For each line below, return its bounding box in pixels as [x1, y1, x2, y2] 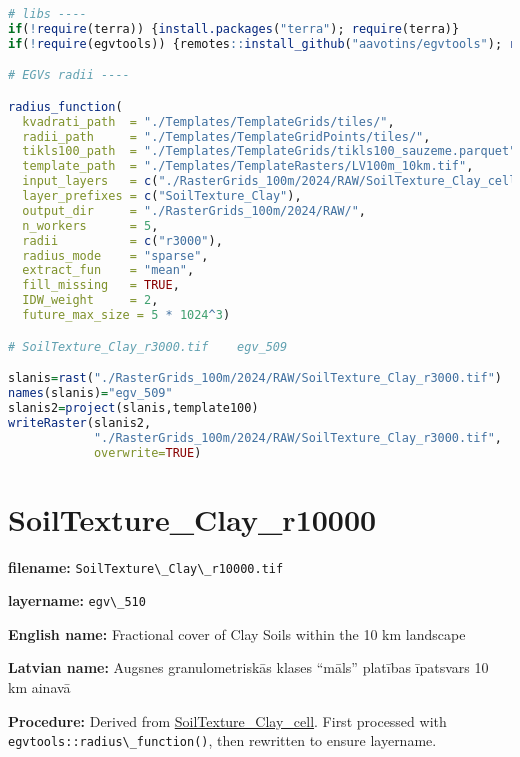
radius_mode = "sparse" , [22, 248, 209, 263]
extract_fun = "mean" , [22, 263, 195, 278]
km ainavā [8, 677, 71, 697]
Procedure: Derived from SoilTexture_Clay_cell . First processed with [8, 710, 447, 731]
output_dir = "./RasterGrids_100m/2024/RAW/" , [22, 203, 366, 218]
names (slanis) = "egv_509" [8, 386, 173, 400]
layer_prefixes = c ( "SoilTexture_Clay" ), [22, 189, 302, 204]
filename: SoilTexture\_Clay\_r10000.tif [8, 556, 284, 577]
